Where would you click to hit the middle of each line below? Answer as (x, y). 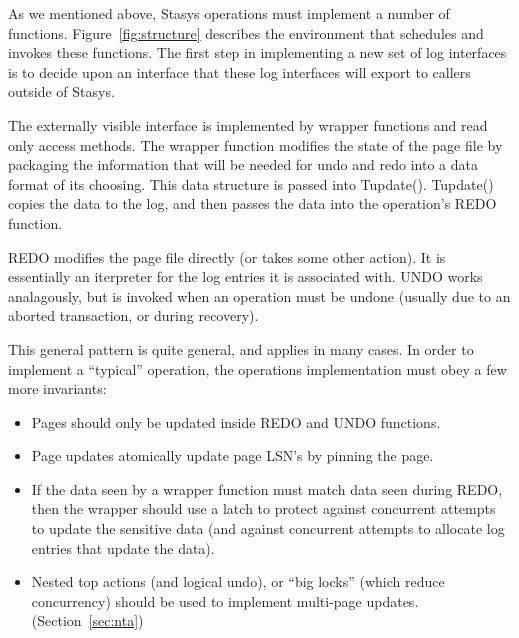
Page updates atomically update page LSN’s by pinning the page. (232, 455)
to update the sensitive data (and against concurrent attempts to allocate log (268, 528)
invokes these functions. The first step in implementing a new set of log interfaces (257, 52)
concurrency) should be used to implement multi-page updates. (225, 600)
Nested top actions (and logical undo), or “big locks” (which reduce (238, 581)
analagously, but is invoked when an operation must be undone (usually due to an (259, 295)
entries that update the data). (123, 547)
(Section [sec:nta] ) (87, 620)
